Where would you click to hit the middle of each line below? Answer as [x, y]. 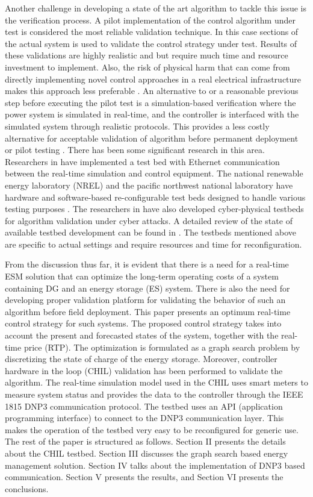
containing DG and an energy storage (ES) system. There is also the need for [147, 288]
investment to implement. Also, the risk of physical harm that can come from [147, 67]
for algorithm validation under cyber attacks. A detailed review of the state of [149, 220]
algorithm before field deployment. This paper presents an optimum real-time [148, 311]
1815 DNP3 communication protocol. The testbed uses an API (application [144, 406]
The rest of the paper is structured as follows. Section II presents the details [145, 441]
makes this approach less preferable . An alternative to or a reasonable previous [152, 91]
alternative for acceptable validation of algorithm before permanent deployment [152, 138]
